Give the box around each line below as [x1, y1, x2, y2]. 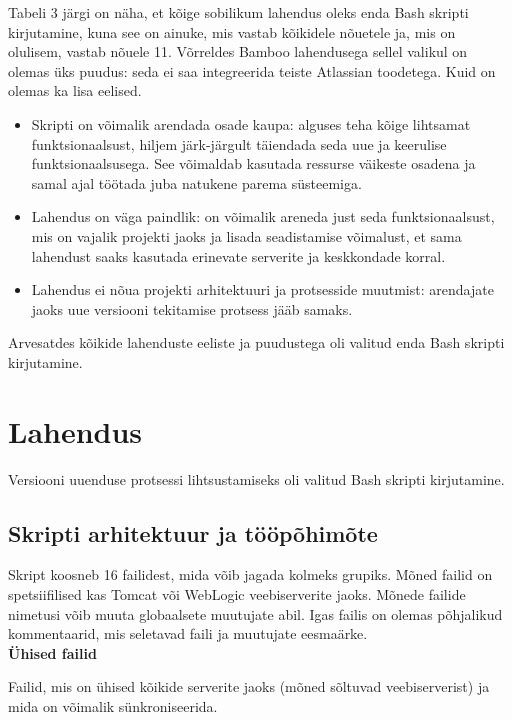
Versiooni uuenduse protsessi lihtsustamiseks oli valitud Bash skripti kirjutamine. [8, 468, 505, 489]
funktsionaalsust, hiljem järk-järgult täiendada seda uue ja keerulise [31, 133, 447, 154]
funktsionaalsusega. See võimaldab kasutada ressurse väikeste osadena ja [31, 153, 476, 174]
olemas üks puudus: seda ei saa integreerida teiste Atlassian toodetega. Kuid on [8, 60, 496, 81]
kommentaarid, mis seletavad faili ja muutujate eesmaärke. [8, 623, 368, 644]
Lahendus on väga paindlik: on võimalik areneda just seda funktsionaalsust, [31, 206, 495, 227]
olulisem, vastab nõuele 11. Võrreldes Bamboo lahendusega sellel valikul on [8, 41, 468, 62]
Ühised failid [8, 642, 97, 663]
